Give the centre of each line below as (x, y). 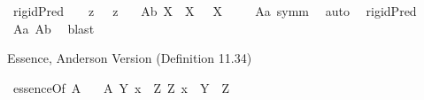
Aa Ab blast (54, 28)
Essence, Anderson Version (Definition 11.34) (130, 58)
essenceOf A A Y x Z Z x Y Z (121, 87)
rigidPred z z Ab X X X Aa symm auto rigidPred (215, 11)
